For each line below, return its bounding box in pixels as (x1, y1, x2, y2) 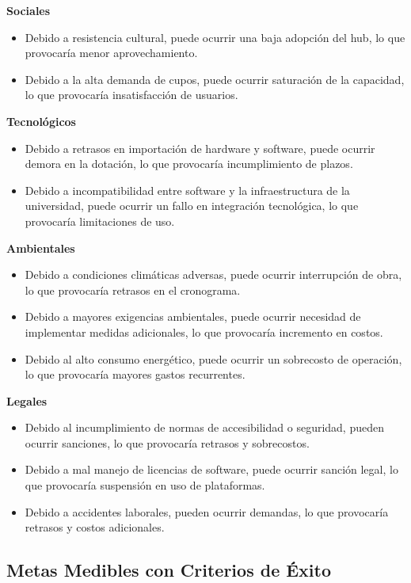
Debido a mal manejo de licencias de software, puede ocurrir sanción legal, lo (25, 461, 398, 478)
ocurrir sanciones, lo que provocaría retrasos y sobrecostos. (25, 434, 310, 451)
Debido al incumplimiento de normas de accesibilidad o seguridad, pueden (25, 419, 384, 436)
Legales (6, 392, 48, 409)
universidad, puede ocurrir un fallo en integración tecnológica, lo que (25, 197, 359, 214)
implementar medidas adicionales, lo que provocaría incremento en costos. (25, 323, 383, 340)
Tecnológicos (6, 112, 76, 129)
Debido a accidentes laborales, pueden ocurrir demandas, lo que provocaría (25, 503, 389, 520)
